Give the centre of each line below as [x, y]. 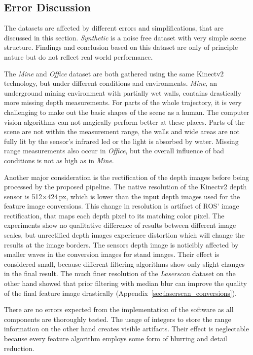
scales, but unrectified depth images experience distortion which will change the [125, 235]
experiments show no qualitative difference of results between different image [120, 225]
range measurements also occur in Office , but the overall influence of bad [114, 151]
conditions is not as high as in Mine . [59, 160]
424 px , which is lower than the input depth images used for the [144, 196]
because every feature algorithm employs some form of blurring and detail [116, 338]
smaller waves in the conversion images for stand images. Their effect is [112, 254]
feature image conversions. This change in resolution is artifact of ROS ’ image [122, 206]
